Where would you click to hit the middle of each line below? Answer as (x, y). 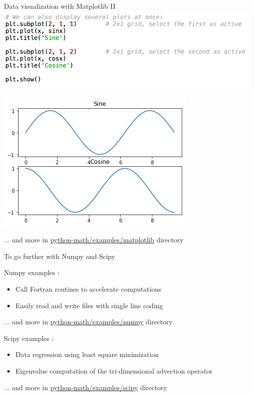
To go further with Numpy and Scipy (60, 256)
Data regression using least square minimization (87, 354)
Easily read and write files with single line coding (89, 305)
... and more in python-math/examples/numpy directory (88, 322)
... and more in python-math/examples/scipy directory (85, 387)
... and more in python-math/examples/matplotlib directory (94, 240)
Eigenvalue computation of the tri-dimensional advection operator (114, 371)
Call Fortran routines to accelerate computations (88, 289)
